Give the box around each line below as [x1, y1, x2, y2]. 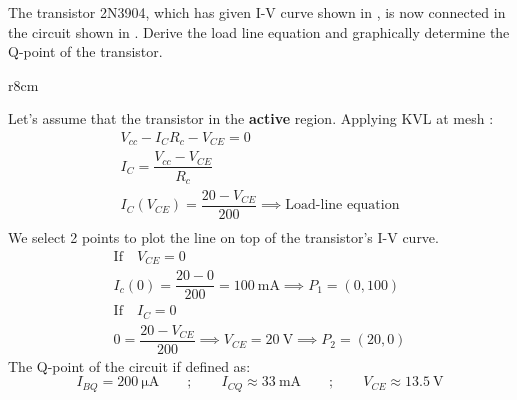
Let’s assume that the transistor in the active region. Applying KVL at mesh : [8, 108, 494, 129]
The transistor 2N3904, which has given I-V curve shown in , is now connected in [8, 2, 506, 22]
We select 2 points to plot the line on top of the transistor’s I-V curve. [8, 227, 439, 248]
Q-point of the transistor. [8, 41, 163, 62]
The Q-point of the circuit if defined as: [8, 355, 251, 376]
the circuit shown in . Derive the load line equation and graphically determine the [8, 21, 510, 42]
